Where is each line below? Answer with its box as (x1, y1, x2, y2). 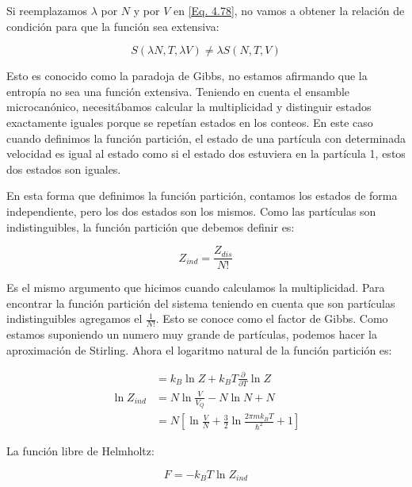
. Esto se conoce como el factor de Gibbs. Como (155, 310, 388, 327)
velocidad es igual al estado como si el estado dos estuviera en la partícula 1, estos (6, 145, 406, 162)
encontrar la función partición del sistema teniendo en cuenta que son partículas (6, 294, 395, 311)
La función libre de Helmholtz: (6, 443, 154, 459)
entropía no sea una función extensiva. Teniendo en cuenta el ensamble (6, 82, 350, 99)
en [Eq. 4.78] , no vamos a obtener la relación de (173, 2, 405, 18)
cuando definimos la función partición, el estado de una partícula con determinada (6, 129, 406, 146)
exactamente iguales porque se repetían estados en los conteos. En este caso (6, 113, 373, 130)
